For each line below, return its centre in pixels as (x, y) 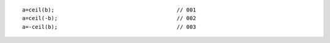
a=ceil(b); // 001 (109, 10)
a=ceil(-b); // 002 (109, 18)
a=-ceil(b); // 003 (109, 27)
